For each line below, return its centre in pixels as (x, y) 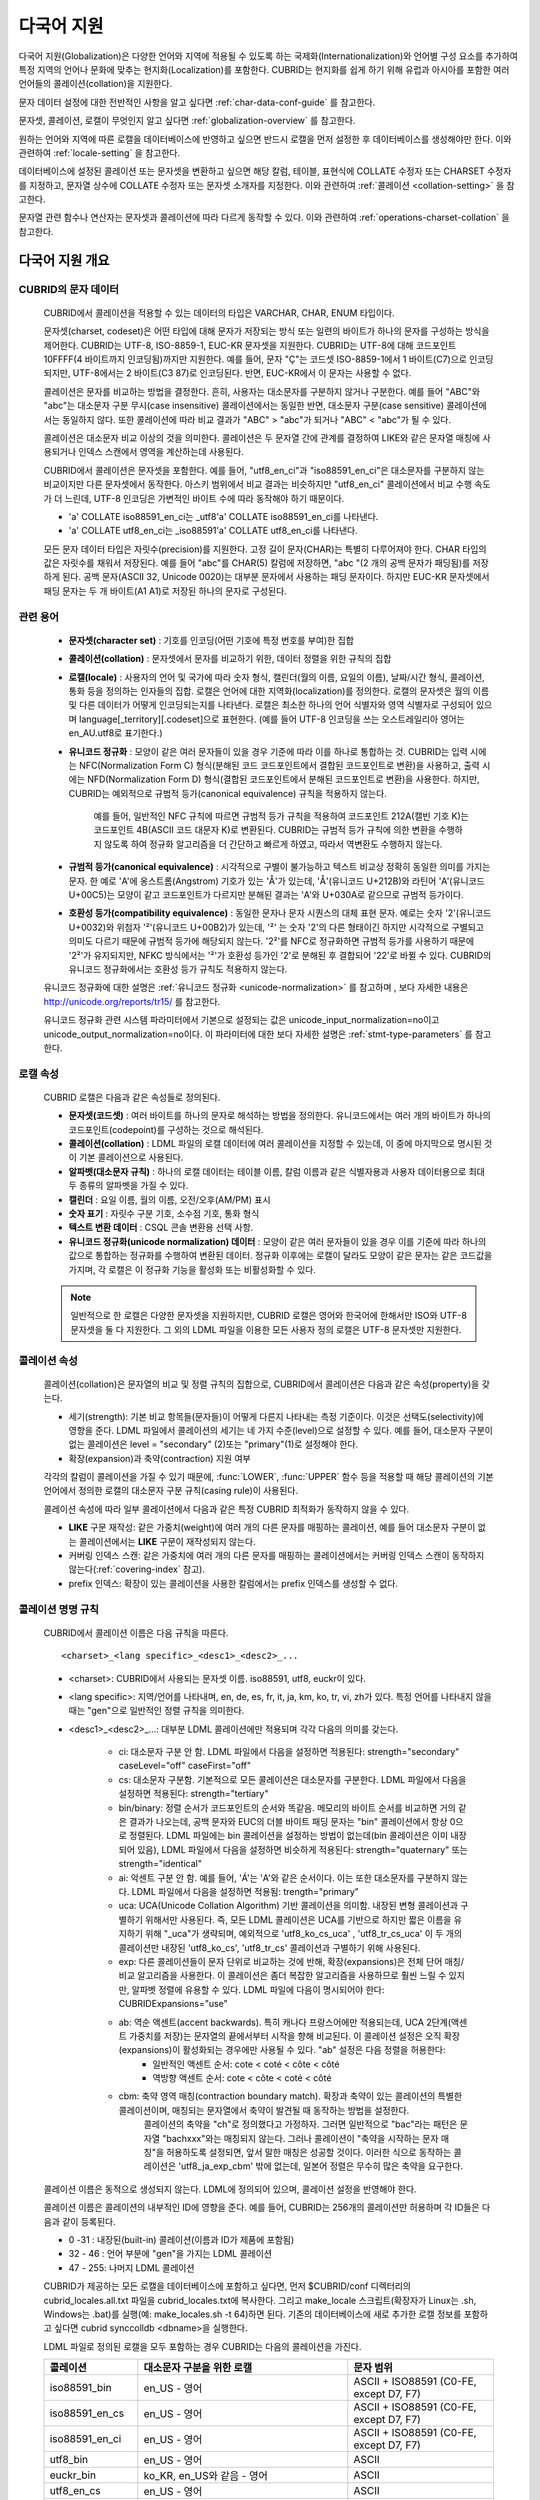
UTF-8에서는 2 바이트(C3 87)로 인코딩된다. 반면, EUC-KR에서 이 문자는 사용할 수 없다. (242, 373)
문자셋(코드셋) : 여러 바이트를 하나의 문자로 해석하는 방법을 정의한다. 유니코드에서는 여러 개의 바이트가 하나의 (280, 1116)
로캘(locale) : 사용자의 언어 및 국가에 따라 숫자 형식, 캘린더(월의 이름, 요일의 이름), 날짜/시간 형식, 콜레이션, (276, 677)
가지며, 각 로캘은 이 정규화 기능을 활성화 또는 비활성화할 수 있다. (192, 1269)
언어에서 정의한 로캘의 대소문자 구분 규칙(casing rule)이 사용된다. (171, 1491)
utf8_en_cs (75, 2491)
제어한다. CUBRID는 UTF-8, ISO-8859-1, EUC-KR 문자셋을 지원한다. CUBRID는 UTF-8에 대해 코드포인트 (250, 345)
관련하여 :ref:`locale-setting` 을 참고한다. (99, 152)
